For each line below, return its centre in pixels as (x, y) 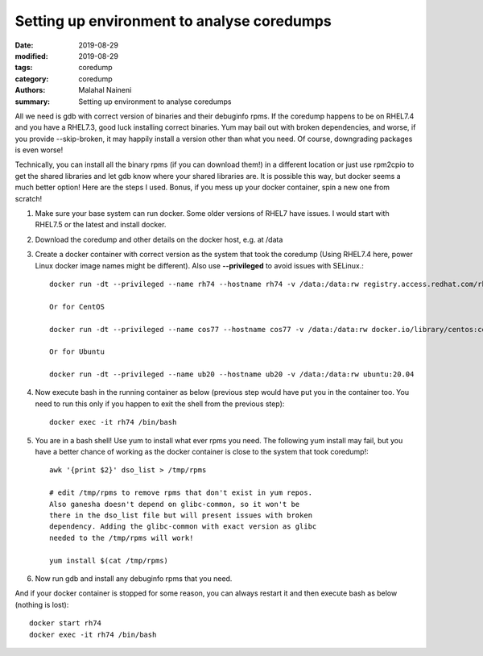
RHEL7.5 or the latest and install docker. (101, 225)
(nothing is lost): (42, 604)
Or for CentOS (77, 307)
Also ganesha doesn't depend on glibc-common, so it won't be (175, 504)
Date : (24, 45)
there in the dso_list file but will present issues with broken (181, 515)
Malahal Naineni (105, 90)
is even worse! (39, 150)
